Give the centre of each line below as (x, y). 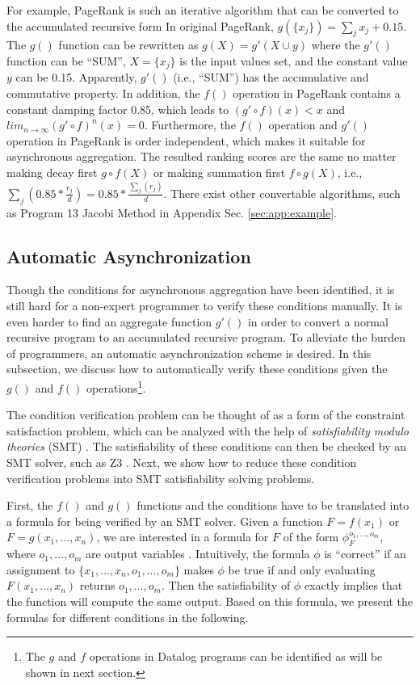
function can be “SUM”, (66, 60)
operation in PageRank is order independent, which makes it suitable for (186, 140)
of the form (311, 537)
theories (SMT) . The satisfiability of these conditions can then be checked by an (206, 446)
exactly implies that (353, 585)
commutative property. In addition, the (103, 93)
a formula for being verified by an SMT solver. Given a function (165, 521)
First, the (30, 505)
